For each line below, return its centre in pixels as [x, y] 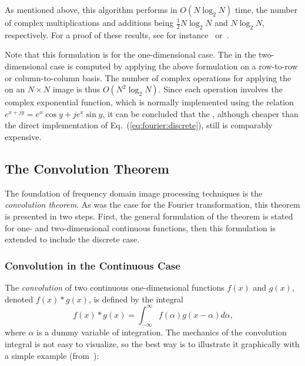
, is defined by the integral [136, 299]
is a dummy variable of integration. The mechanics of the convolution [162, 332]
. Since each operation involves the [220, 89]
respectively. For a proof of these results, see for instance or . [117, 34]
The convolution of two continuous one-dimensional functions [115, 287]
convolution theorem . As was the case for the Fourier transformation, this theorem [152, 204]
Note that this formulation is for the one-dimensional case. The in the [130, 54]
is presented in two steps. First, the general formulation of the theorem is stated [149, 216]
